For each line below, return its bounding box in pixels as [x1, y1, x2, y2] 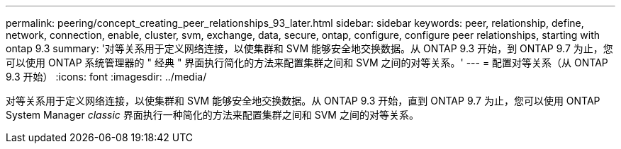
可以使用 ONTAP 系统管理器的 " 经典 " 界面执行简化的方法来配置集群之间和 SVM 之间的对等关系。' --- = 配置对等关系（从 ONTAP [6, 56, 608, 68]
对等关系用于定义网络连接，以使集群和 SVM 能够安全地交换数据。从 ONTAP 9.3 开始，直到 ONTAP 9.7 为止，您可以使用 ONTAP [6, 95, 600, 107]
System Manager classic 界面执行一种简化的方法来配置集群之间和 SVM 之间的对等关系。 [6, 109, 419, 121]
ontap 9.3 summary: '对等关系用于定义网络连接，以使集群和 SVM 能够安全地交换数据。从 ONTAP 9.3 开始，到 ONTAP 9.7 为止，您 [6, 42, 613, 54]
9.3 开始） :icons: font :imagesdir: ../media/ [6, 71, 207, 83]
